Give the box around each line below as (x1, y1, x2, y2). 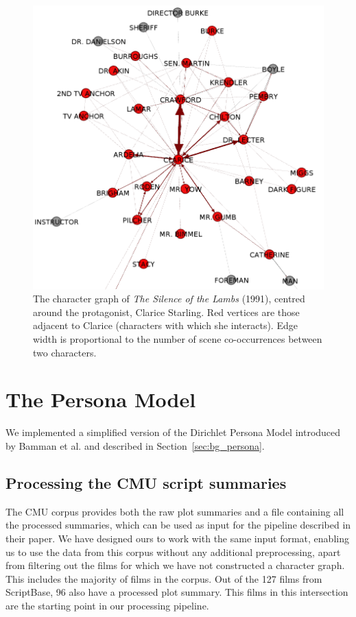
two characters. (33, 345, 97, 359)
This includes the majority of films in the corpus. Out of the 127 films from (5, 571, 322, 585)
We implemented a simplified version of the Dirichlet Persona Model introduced (5, 425, 341, 439)
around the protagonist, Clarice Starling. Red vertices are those (33, 304, 300, 319)
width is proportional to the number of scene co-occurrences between (33, 332, 322, 346)
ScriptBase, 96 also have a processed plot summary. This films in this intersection (5, 585, 348, 599)
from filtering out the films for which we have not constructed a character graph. (5, 558, 345, 572)
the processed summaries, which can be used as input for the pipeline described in (5, 518, 351, 532)
